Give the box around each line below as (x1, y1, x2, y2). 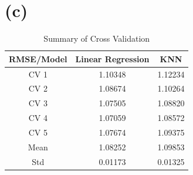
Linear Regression (75, 52, 150, 65)
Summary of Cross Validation (43, 32, 150, 45)
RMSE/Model (9, 52, 67, 65)
